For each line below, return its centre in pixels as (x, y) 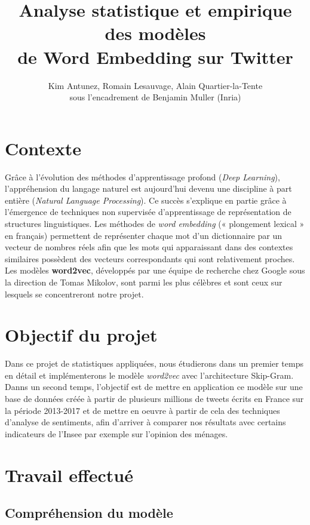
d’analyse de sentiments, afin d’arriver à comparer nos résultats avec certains (145, 422)
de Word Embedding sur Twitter (155, 56)
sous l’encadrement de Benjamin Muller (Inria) (155, 97)
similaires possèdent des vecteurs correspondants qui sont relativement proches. (150, 258)
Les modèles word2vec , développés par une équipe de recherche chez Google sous (155, 270)
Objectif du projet (81, 335)
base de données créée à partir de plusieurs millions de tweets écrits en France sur (154, 399)
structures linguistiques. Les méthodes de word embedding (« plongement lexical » (155, 223)
